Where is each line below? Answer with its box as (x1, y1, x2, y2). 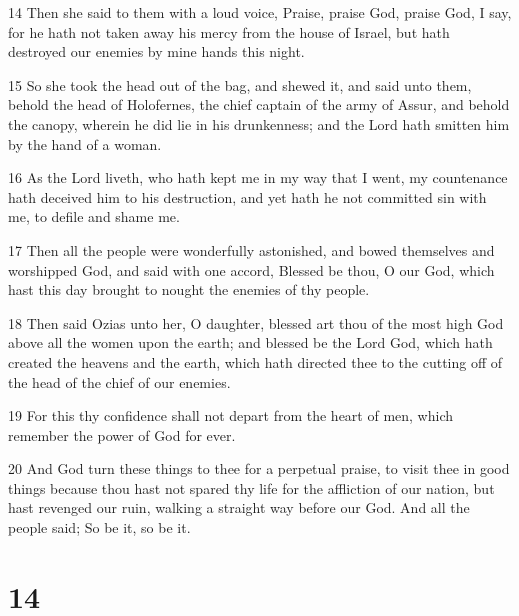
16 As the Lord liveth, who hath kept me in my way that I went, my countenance (8, 167, 508, 188)
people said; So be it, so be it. (8, 517, 191, 538)
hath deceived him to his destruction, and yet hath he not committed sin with (8, 186, 487, 207)
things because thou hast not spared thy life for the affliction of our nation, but (8, 477, 495, 498)
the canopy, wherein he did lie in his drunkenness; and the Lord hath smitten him (8, 113, 510, 134)
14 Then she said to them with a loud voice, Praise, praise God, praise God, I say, (8, 2, 512, 22)
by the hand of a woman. (8, 133, 162, 154)
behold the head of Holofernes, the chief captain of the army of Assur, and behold (8, 94, 510, 115)
